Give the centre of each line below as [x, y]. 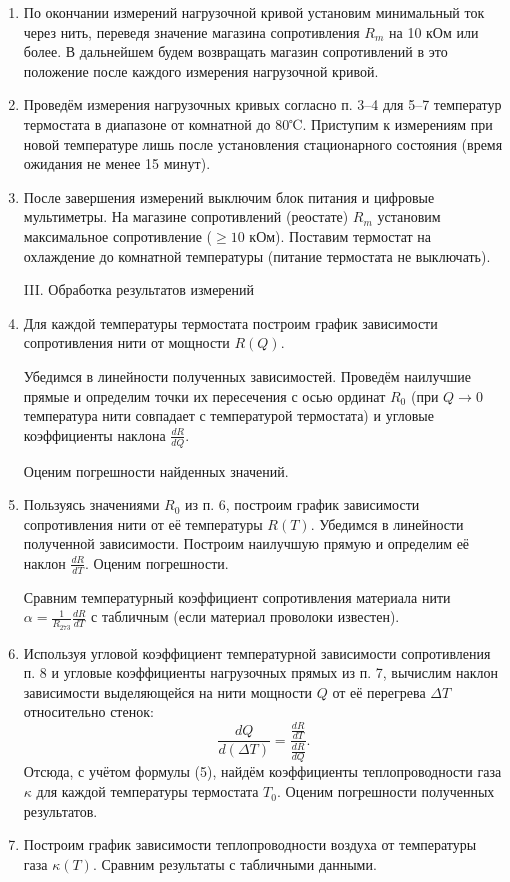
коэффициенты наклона [94, 434]
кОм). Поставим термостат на [340, 235]
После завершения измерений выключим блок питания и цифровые [229, 196]
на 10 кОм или [434, 31]
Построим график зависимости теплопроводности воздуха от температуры [250, 844]
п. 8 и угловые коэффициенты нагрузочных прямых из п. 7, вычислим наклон [261, 672]
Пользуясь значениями [91, 504]
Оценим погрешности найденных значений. [156, 470]
